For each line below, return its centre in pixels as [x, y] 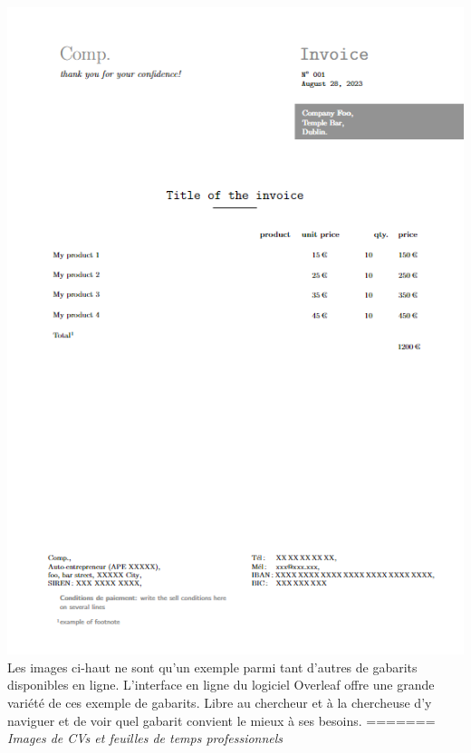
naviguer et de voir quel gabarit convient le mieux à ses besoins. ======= [221, 720]
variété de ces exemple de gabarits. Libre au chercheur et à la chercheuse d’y [220, 702]
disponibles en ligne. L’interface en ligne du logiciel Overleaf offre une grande [221, 685]
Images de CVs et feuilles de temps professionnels [145, 738]
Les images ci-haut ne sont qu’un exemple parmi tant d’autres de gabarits [212, 667]
